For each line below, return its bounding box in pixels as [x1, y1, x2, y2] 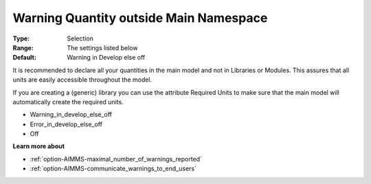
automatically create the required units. [12, 97, 124, 106]
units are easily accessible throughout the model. [12, 76, 153, 84]
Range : [12, 43, 34, 51]
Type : [12, 34, 30, 43]
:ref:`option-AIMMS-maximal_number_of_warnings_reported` [30, 154, 203, 163]
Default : [12, 54, 37, 62]
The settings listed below [67, 43, 138, 51]
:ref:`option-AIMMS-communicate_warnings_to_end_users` [30, 165, 197, 173]
